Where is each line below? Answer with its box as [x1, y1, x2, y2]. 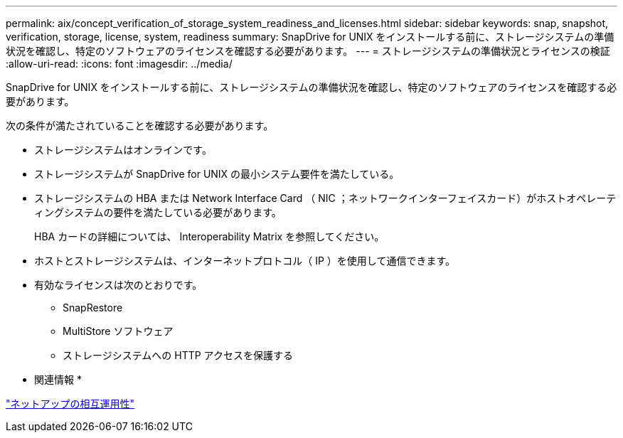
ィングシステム [34, 206, 104, 218]
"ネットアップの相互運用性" [6, 397, 135, 410]
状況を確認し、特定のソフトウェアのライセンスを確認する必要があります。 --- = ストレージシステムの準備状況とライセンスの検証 [6, 45, 610, 57]
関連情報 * [34, 373, 82, 385]
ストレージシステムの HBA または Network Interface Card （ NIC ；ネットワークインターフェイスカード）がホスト [34, 192, 567, 204]
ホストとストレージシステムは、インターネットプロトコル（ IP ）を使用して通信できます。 [34, 255, 456, 267]
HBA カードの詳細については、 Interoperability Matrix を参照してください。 [34, 230, 385, 242]
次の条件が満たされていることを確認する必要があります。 [6, 119, 274, 132]
